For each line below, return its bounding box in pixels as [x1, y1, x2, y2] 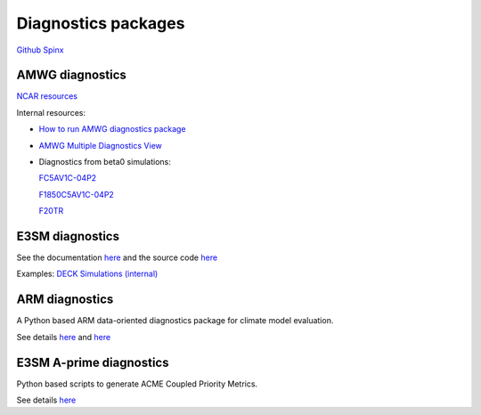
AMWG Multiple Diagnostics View [38, 140, 162, 151]
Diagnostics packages [16, 13, 185, 33]
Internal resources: [16, 107, 86, 118]
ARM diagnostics [16, 292, 114, 307]
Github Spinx [16, 45, 64, 55]
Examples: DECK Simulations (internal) [16, 268, 159, 280]
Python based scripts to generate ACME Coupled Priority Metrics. [16, 378, 258, 389]
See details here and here [16, 331, 111, 342]
